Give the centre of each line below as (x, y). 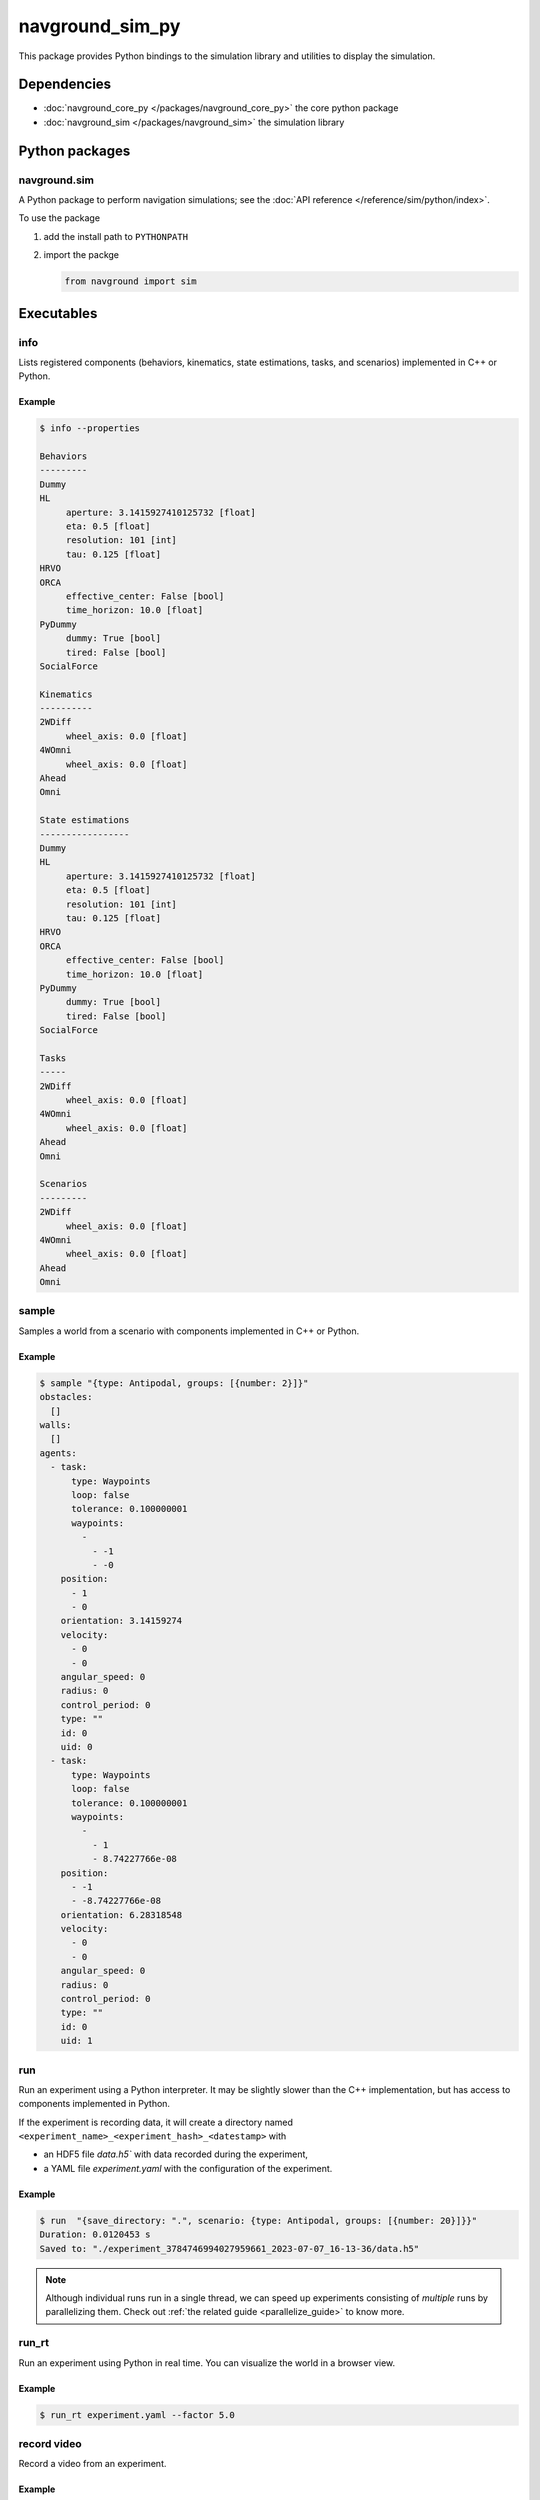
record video (50, 2443)
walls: (55, 1425)
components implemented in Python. (94, 2104)
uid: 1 (76, 2041)
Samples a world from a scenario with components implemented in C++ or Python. (189, 1331)
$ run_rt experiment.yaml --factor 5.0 (137, 2414)
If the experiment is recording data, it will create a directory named (156, 2122)
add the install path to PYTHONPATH (116, 236)
